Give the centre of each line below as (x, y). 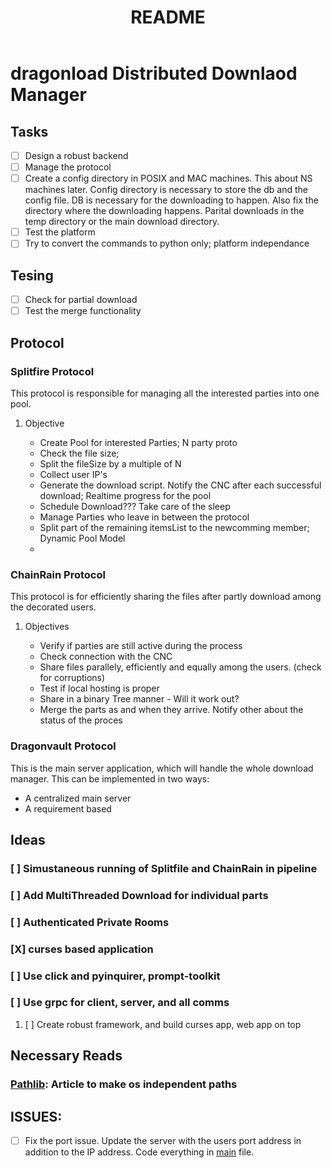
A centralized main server (78, 798)
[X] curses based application (82, 949)
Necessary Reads (66, 1056)
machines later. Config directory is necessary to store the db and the (166, 190)
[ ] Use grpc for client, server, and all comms (120, 1003)
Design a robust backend (76, 155)
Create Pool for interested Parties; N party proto (138, 442)
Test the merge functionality (83, 311)
